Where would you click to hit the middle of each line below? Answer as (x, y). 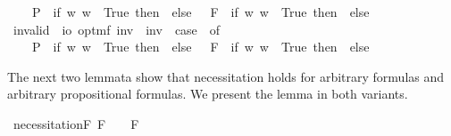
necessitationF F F (76, 123)
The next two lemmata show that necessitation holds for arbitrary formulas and (226, 76)
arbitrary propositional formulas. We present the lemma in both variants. (208, 94)
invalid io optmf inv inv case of (117, 29)
